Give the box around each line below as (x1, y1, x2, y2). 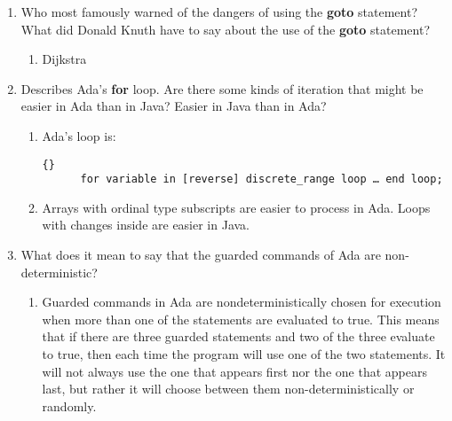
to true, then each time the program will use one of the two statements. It (42, 345, 446, 363)
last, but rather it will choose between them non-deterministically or (42, 379, 415, 398)
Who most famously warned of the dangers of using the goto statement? (20, 3, 418, 20)
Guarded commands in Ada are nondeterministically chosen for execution (42, 292, 441, 311)
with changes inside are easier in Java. (42, 215, 250, 234)
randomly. (42, 396, 97, 415)
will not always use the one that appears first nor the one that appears (42, 362, 427, 380)
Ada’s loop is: (42, 126, 116, 144)
